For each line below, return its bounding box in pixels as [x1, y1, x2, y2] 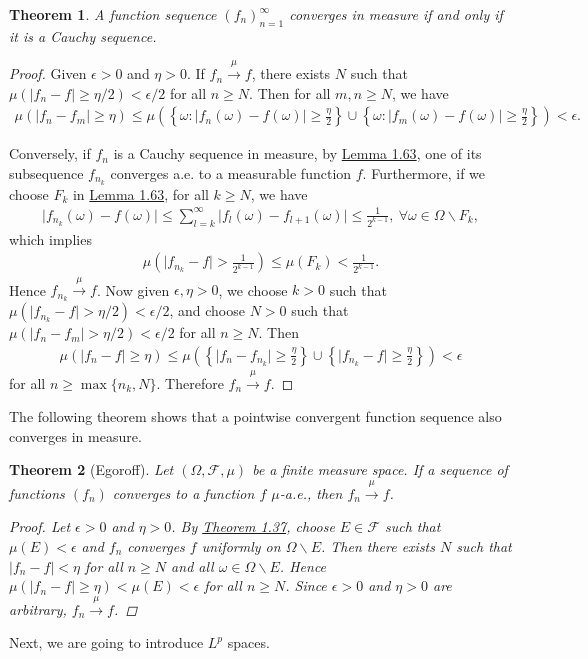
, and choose [169, 300, 245, 321]
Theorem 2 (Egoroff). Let [9, 459, 174, 480]
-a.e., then [279, 482, 343, 503]
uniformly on [201, 535, 281, 556]
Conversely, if [9, 143, 91, 164]
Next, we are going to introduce [9, 632, 204, 653]
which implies [9, 228, 92, 249]
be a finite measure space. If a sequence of [252, 459, 508, 480]
